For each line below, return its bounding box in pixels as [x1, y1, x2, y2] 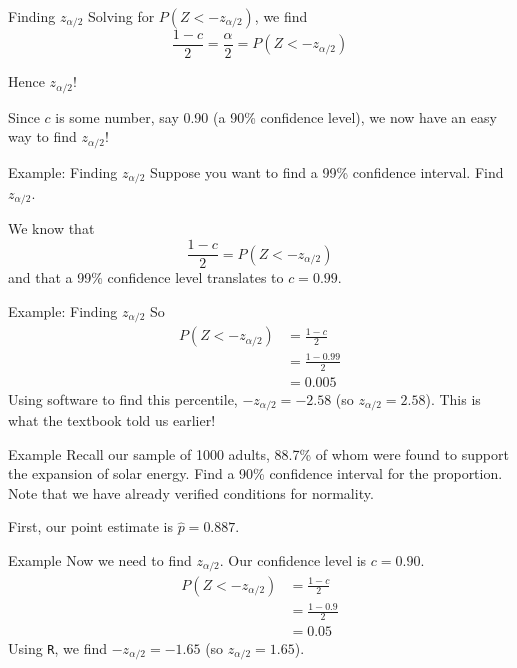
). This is [425, 388, 481, 409]
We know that [8, 218, 95, 239]
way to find [8, 126, 77, 147]
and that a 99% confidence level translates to [8, 267, 284, 288]
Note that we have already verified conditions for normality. [8, 482, 374, 503]
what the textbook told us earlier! [8, 410, 216, 431]
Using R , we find [8, 637, 108, 658]
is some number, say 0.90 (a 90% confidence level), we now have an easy [55, 106, 497, 127]
